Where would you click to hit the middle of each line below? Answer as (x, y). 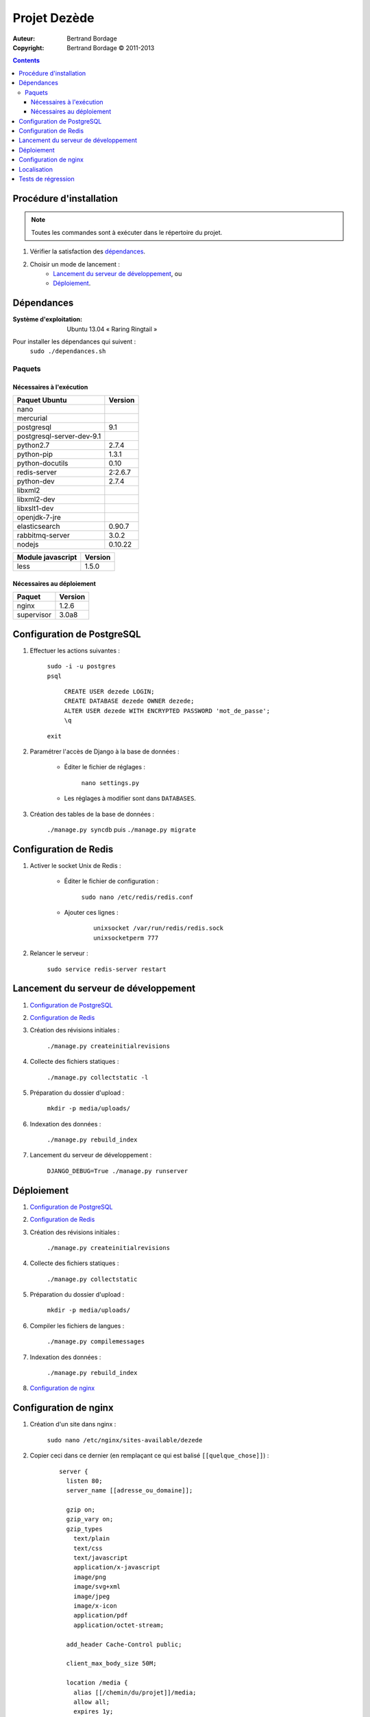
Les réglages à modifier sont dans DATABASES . (130, 798)
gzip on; (81, 1510)
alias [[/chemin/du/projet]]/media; (135, 1692)
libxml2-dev (36, 499)
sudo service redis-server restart (107, 969)
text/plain (91, 1539)
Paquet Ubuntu (42, 400)
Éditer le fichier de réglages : (105, 767)
